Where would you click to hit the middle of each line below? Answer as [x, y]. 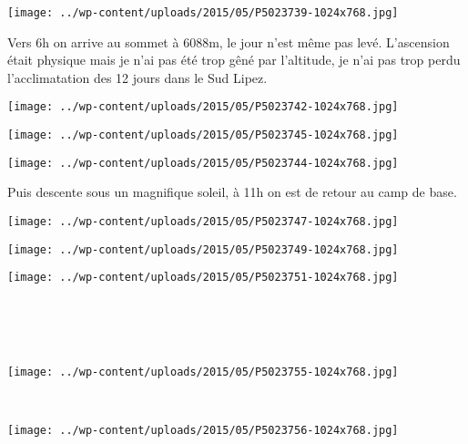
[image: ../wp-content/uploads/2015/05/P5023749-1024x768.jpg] [203, 249]
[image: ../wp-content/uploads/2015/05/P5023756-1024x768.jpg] [203, 430]
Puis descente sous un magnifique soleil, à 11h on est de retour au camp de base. [232, 192]
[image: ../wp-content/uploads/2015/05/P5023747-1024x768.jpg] [203, 222]
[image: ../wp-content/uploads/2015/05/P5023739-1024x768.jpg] [203, 13]
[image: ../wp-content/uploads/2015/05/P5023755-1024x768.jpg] [203, 372]
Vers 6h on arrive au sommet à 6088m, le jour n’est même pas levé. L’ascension [229, 41]
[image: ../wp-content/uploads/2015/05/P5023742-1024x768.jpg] [203, 107]
